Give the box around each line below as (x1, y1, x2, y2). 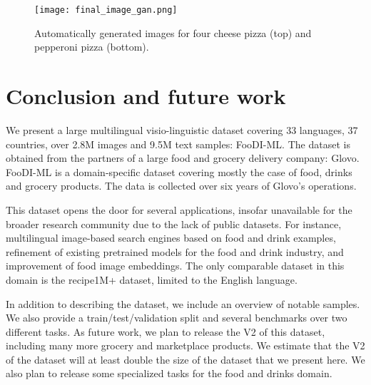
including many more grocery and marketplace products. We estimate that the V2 (6, 338, 365, 353)
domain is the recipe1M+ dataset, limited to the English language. (6, 272, 298, 287)
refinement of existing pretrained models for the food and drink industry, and (6, 244, 344, 259)
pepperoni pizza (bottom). (34, 39, 149, 54)
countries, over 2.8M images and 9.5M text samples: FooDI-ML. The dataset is (6, 136, 350, 151)
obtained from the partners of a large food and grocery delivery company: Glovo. (6, 150, 360, 165)
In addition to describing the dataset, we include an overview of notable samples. (6, 296, 360, 311)
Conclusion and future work (6, 81, 286, 111)
